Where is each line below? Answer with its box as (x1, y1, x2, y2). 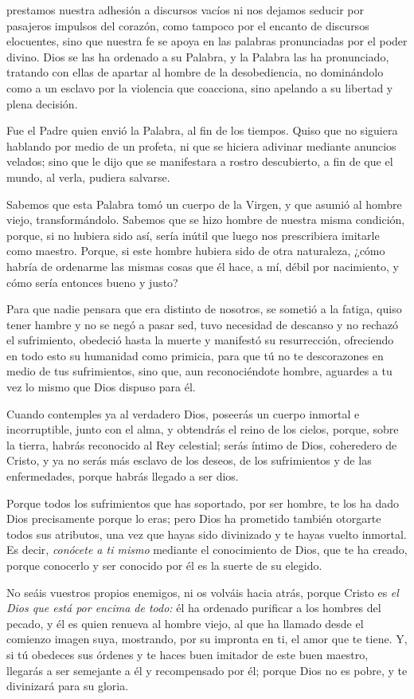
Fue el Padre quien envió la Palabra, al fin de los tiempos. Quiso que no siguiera (6, 122, 398, 139)
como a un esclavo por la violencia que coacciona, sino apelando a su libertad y (6, 79, 393, 96)
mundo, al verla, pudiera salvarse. (6, 168, 170, 185)
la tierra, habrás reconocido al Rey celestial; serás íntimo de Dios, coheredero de (6, 436, 397, 453)
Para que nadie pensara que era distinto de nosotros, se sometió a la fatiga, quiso (6, 300, 402, 317)
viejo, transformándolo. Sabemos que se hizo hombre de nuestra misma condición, (6, 211, 405, 228)
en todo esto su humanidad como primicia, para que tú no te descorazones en (6, 347, 384, 363)
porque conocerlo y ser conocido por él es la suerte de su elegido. (6, 557, 322, 573)
